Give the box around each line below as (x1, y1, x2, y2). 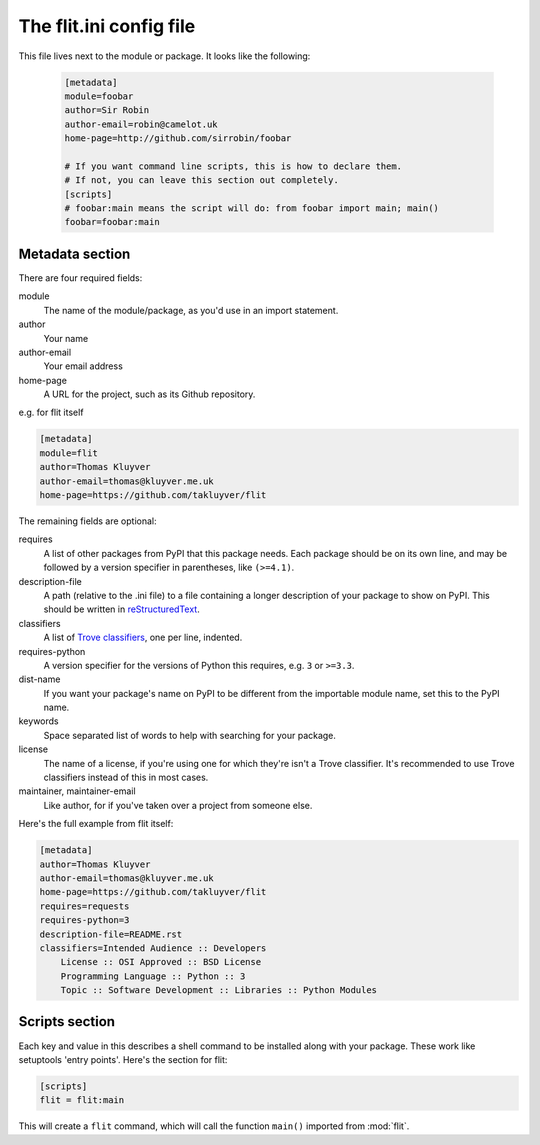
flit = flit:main (39, 1095, 125, 1106)
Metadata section (18, 245, 131, 262)
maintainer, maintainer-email (18, 785, 136, 797)
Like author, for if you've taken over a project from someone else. (43, 799, 313, 811)
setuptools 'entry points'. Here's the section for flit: (18, 1053, 228, 1065)
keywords (18, 715, 59, 727)
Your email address (43, 360, 124, 372)
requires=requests (39, 900, 130, 912)
